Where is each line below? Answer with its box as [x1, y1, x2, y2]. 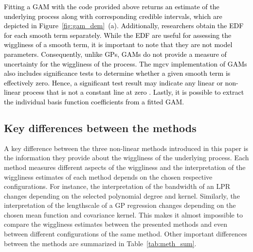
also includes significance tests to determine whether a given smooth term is [4, 68, 231, 78]
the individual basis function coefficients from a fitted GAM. [4, 96, 184, 106]
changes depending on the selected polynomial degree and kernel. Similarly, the [4, 190, 240, 201]
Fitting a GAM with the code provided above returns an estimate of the [4, 1, 219, 11]
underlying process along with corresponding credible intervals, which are [4, 11, 222, 21]
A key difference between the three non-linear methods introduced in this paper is [4, 143, 249, 153]
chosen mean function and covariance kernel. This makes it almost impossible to [4, 209, 243, 219]
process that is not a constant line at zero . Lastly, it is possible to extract [22, 87, 244, 97]
